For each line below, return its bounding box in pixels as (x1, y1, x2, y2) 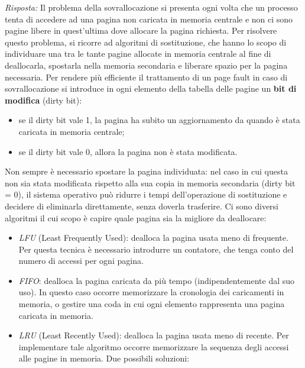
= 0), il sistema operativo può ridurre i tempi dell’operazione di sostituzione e (5, 188, 287, 201)
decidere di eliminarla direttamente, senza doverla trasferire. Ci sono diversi (5, 199, 278, 212)
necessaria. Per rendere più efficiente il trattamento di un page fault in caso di (5, 70, 288, 83)
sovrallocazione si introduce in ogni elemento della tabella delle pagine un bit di (5, 82, 297, 95)
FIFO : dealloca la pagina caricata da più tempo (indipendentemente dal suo (18, 274, 295, 286)
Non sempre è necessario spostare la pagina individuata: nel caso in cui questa (5, 165, 288, 177)
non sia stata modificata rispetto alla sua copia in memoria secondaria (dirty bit (5, 176, 296, 189)
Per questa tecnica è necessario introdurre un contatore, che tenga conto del (18, 243, 294, 255)
